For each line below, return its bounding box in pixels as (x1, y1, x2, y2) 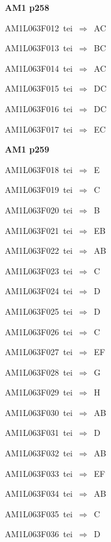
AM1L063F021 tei (5, 224, 73, 236)
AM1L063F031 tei (5, 426, 73, 439)
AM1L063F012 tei (5, 21, 73, 34)
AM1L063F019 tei (5, 183, 73, 196)
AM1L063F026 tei (5, 325, 73, 338)
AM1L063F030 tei (5, 406, 73, 418)
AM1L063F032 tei (5, 447, 73, 459)
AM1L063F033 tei (5, 467, 73, 479)
